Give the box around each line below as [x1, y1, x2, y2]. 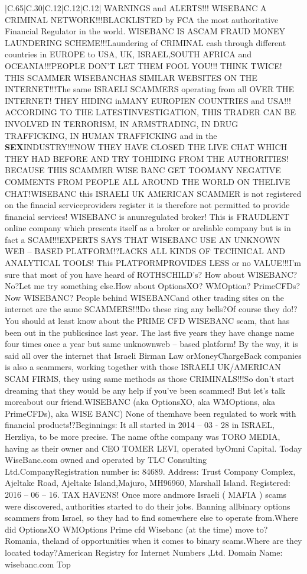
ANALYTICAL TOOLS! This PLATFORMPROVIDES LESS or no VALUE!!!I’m [5, 257, 302, 269]
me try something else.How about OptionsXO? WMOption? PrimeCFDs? [34, 280, 301, 292]
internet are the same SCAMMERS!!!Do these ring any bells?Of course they [5, 303, 280, 315]
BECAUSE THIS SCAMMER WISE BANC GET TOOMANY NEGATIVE [5, 164, 281, 176]
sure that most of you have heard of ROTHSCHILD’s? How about [5, 268, 245, 280]
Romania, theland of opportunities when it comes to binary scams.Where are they [5, 534, 302, 547]
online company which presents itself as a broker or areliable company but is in [5, 222, 291, 234]
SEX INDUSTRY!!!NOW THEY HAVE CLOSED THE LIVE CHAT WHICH [5, 141, 288, 153]
